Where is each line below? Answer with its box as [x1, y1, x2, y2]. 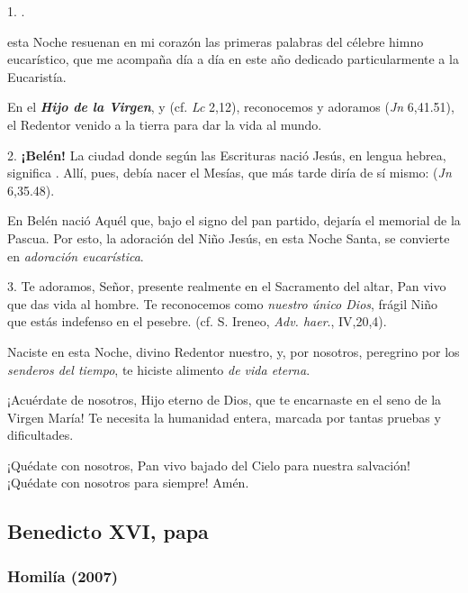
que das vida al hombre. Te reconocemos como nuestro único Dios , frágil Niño [7, 294, 437, 313]
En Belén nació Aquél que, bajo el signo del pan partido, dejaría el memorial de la [7, 211, 461, 230]
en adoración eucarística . [7, 246, 144, 265]
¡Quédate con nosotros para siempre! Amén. [7, 473, 249, 492]
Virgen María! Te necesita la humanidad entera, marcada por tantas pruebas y [7, 407, 441, 426]
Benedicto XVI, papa [7, 517, 209, 545]
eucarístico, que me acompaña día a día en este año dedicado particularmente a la [7, 50, 459, 68]
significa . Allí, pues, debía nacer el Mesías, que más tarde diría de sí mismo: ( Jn [7, 163, 452, 182]
